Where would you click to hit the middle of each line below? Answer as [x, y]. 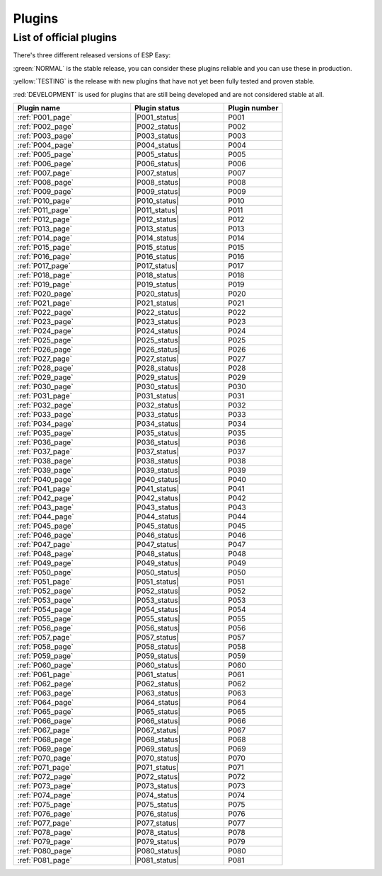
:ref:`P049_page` [46, 563]
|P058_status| [157, 646]
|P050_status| [157, 572]
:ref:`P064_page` [46, 702]
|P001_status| [157, 117]
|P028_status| [158, 368]
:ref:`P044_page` [46, 517]
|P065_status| [157, 711]
